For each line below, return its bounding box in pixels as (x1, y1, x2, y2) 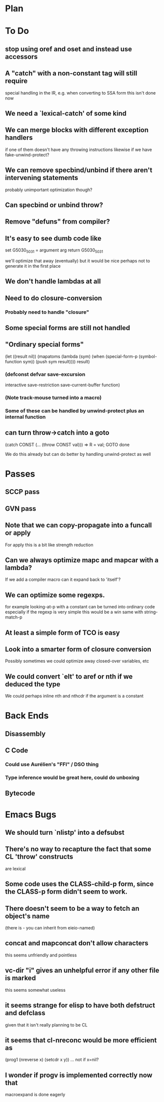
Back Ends (5, 710, 49, 721)
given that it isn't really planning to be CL (5, 1022, 88, 1027)
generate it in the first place (5, 263, 61, 269)
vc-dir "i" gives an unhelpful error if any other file (5, 966, 160, 975)
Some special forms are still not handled (5, 324, 130, 332)
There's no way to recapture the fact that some (5, 845, 152, 853)
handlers (5, 133, 33, 142)
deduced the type (5, 680, 60, 688)
